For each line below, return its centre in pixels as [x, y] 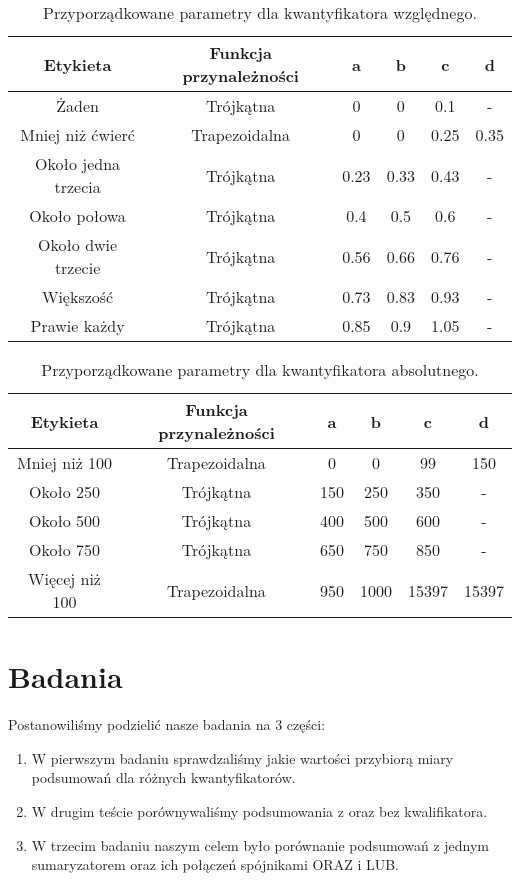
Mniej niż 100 [64, 462]
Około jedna [78, 163]
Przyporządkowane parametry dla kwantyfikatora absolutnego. [260, 369]
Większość [77, 296]
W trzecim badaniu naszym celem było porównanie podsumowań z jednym [260, 844]
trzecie [77, 267]
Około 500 [64, 520]
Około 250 [64, 491]
